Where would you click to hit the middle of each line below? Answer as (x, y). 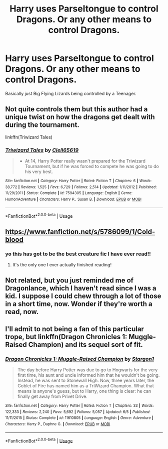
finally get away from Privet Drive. (52, 396)
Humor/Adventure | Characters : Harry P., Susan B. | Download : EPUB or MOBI (73, 199)
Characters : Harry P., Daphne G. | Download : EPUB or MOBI (58, 424)
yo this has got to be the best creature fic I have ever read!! (78, 254)
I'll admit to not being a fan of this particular (74, 329)
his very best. (39, 172)
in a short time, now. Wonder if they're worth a (79, 304)
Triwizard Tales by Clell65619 (42, 150)
